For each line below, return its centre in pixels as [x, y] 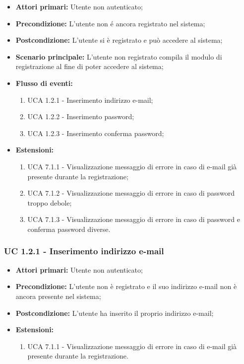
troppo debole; [50, 202]
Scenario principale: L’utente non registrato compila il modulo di [119, 56]
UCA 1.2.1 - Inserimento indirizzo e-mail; [90, 100]
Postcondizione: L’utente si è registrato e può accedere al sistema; [119, 40]
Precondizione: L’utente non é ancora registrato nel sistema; [110, 23]
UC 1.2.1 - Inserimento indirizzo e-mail [84, 251]
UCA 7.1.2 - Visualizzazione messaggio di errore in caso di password [131, 193]
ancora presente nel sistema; [58, 296]
